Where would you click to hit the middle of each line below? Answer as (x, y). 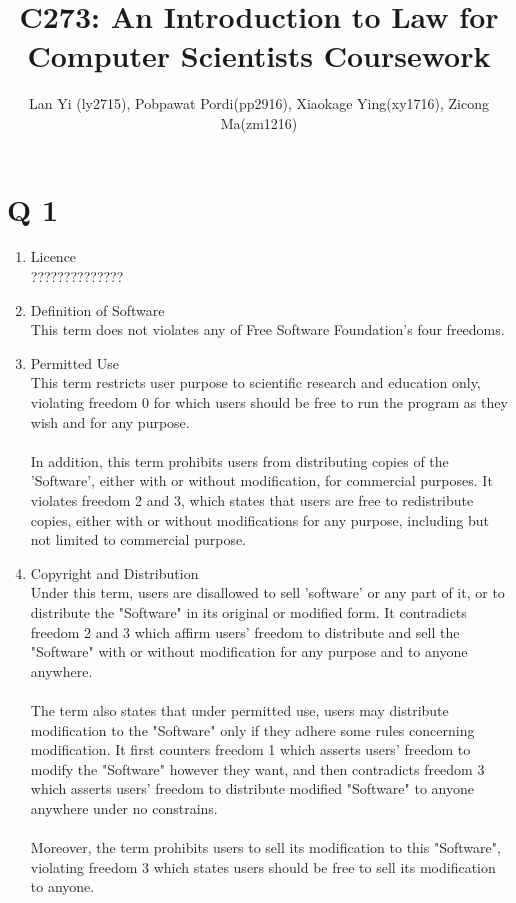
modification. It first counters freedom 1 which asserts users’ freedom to (250, 749)
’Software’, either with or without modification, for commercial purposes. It (261, 480)
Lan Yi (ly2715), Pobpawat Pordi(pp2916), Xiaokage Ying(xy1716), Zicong (259, 103)
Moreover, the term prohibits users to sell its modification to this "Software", (265, 847)
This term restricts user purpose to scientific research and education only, (255, 382)
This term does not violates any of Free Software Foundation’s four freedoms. (267, 329)
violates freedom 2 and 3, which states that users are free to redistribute (252, 499)
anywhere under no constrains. (124, 807)
